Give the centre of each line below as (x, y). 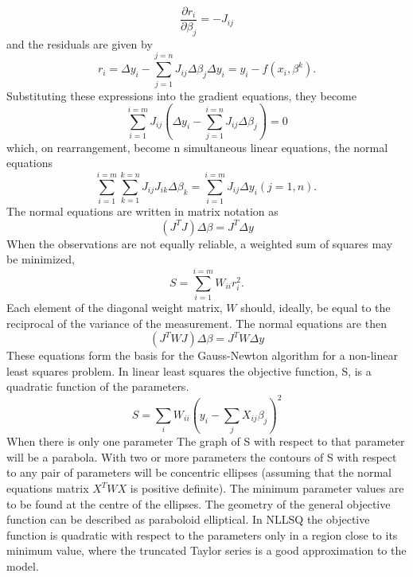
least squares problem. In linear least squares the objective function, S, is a (189, 370)
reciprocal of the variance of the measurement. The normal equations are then (197, 323)
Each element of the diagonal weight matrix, (115, 308)
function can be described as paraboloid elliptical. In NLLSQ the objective (188, 519)
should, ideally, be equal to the (316, 308)
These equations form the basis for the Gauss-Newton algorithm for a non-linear (202, 355)
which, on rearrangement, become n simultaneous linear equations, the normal (197, 147)
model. (23, 566)
